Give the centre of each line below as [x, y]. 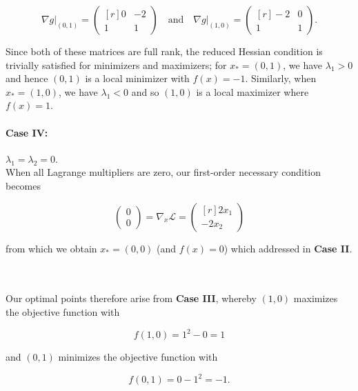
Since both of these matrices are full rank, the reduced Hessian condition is [164, 51]
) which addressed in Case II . [288, 248]
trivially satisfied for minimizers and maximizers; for [116, 64]
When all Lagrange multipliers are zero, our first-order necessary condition [163, 172]
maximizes [316, 298]
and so [145, 91]
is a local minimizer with [137, 78]
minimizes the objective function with [138, 357]
